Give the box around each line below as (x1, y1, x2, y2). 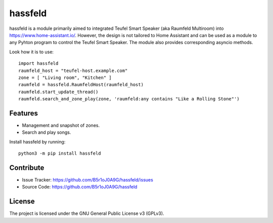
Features (9, 109, 38, 118)
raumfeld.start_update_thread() (18, 89, 99, 95)
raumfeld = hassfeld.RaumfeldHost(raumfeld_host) (18, 82, 144, 88)
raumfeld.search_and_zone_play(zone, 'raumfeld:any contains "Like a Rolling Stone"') (18, 96, 240, 102)
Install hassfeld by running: (9, 138, 66, 144)
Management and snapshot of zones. (22, 122, 100, 128)
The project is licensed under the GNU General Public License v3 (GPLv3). (9, 210, 164, 216)
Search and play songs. (22, 129, 71, 135)
